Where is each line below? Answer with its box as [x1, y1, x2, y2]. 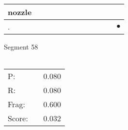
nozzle [8, 6, 32, 17]
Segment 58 [4, 42, 38, 51]
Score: [8, 113, 28, 124]
